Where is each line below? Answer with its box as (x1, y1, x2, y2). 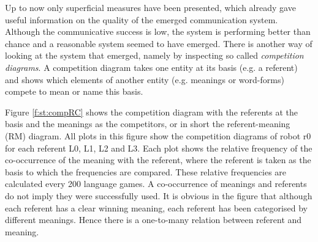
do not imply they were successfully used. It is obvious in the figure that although (5, 189, 312, 202)
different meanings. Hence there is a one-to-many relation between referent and (5, 213, 302, 226)
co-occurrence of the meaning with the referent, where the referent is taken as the (5, 153, 311, 166)
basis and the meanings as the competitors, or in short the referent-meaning (5, 117, 290, 130)
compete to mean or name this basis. (5, 85, 143, 98)
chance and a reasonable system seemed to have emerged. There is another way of (5, 37, 312, 50)
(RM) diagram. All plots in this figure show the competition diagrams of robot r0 (5, 129, 311, 142)
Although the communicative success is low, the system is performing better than (5, 25, 311, 38)
